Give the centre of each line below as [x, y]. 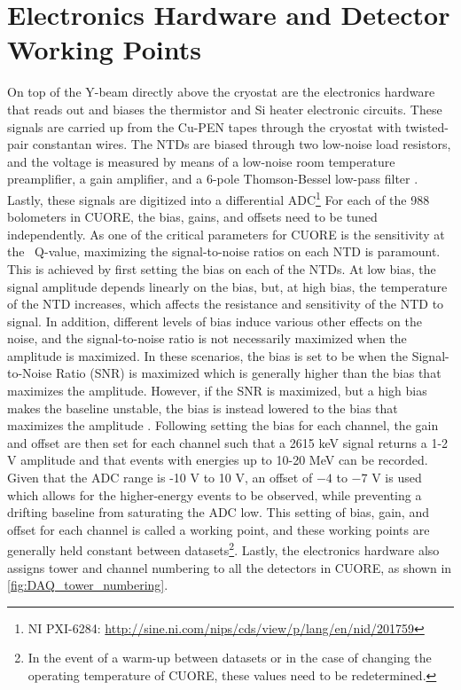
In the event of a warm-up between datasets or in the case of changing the [230, 658]
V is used [397, 478]
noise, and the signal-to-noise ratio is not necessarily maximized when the [207, 338]
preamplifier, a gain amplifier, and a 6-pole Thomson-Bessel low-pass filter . [213, 179]
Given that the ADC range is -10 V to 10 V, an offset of [160, 478]
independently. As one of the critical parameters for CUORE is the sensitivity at [226, 234]
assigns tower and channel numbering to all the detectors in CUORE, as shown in [230, 567]
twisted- [427, 126]
